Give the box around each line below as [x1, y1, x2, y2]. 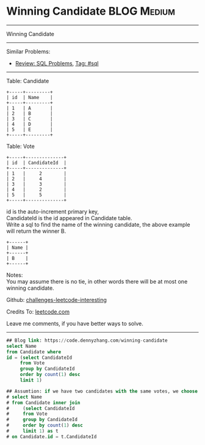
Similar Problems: [6, 48, 51, 55]
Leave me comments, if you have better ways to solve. [6, 320, 143, 327]
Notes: [6, 271, 23, 279]
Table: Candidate [6, 77, 49, 84]
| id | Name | [6, 94, 53, 100]
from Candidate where [6, 348, 62, 355]
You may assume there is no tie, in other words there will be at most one [6, 278, 188, 285]
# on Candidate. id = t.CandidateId [6, 433, 97, 439]
